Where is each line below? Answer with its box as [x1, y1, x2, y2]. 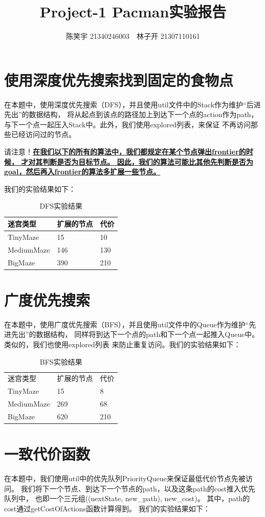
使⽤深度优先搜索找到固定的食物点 [4, 69, 234, 90]
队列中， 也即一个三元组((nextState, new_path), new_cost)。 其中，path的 [4, 493, 250, 504]
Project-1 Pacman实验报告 [39, 1, 227, 22]
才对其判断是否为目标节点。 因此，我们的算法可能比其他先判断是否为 [21, 156, 253, 167]
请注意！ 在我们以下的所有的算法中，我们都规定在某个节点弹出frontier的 [4, 146, 246, 157]
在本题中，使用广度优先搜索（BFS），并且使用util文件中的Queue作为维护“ [4, 319, 249, 329]
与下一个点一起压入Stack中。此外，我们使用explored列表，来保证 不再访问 [4, 119, 251, 129]
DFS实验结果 [39, 200, 83, 211]
